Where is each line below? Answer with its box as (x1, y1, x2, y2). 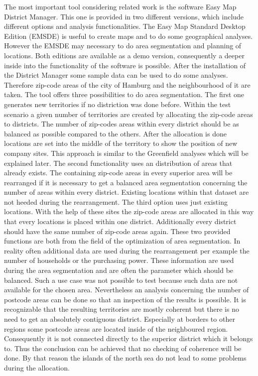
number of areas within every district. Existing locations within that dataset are (4, 187, 249, 197)
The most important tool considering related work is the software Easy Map (4, 1, 237, 11)
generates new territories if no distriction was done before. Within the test (4, 99, 231, 109)
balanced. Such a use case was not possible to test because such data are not (4, 274, 238, 285)
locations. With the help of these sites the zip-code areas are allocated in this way (4, 206, 254, 217)
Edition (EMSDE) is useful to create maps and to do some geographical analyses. (4, 30, 253, 41)
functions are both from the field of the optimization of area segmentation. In (4, 236, 241, 246)
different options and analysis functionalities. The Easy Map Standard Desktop (4, 21, 246, 31)
